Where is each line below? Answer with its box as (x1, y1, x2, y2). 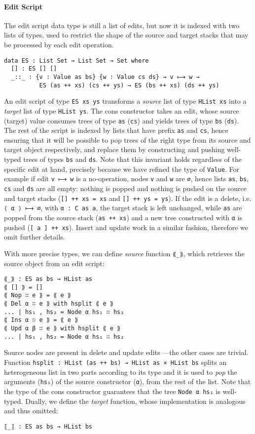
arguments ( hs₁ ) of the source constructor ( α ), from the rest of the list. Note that (4, 376, 251, 387)
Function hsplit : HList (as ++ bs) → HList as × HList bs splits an (4, 356, 227, 367)
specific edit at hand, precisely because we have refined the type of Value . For (4, 163, 239, 174)
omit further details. (4, 232, 65, 242)
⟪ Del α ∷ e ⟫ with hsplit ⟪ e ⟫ (4, 300, 113, 308)
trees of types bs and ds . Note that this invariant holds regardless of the (23, 154, 242, 164)
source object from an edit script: (4, 258, 105, 268)
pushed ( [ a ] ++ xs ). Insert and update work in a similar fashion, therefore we (4, 222, 249, 232)
